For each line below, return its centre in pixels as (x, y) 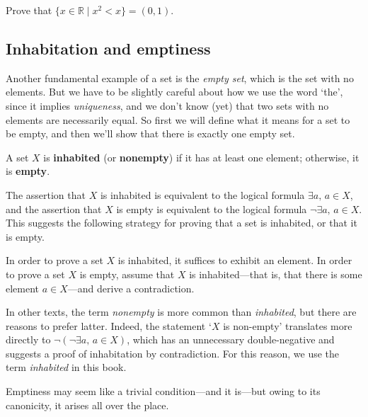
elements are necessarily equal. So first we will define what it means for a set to (178, 119)
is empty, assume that (127, 274)
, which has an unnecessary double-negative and (231, 339)
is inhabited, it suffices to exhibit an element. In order (235, 260)
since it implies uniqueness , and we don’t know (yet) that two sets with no (167, 105)
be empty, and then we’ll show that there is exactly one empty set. (150, 133)
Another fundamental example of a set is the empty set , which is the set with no (180, 78)
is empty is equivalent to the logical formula (212, 208)
